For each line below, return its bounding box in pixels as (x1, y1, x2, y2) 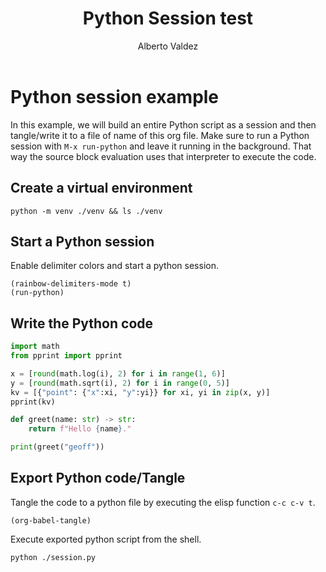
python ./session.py (10, 552, 97, 562)
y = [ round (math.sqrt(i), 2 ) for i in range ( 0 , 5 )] (10, 378, 230, 388)
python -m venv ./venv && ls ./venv (10, 206, 163, 216)
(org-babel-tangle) (10, 515, 92, 526)
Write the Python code (10, 315, 154, 332)
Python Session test (82, 7, 254, 30)
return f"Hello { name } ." (28, 424, 132, 434)
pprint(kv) (10, 397, 56, 407)
